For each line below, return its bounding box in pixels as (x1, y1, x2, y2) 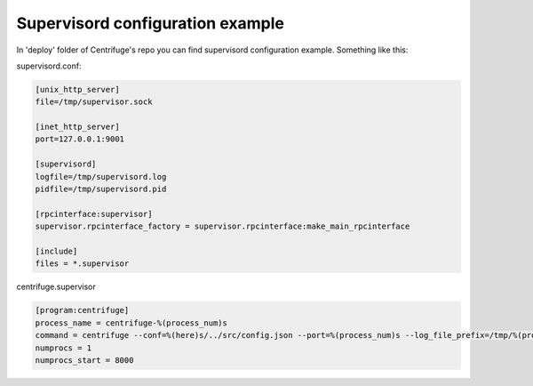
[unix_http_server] (35, 84, 120, 94)
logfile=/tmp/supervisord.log (35, 172, 167, 181)
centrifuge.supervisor (16, 281, 97, 293)
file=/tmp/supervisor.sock (35, 97, 153, 107)
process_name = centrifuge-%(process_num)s (35, 318, 228, 328)
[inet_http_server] (35, 122, 120, 133)
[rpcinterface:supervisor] (35, 209, 153, 219)
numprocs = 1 (35, 342, 92, 353)
